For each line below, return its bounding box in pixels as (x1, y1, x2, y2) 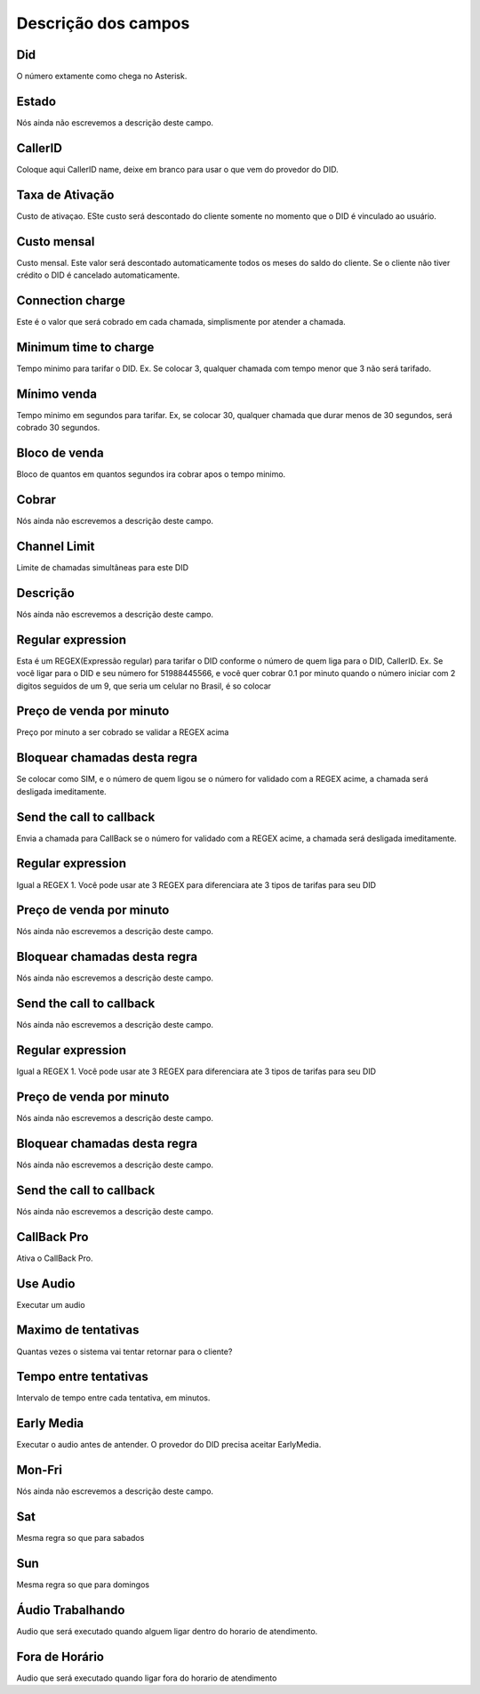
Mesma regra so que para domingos (16, 1579, 150, 1590)
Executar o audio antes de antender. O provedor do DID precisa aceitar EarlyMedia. (16, 1440, 322, 1450)
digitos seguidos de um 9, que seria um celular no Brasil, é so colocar (16, 681, 271, 691)
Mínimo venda (16, 386, 98, 401)
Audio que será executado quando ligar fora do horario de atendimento (16, 1673, 277, 1683)
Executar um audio (16, 1299, 85, 1310)
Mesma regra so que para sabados (16, 1533, 145, 1544)
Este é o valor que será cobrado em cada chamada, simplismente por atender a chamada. (16, 316, 346, 327)
